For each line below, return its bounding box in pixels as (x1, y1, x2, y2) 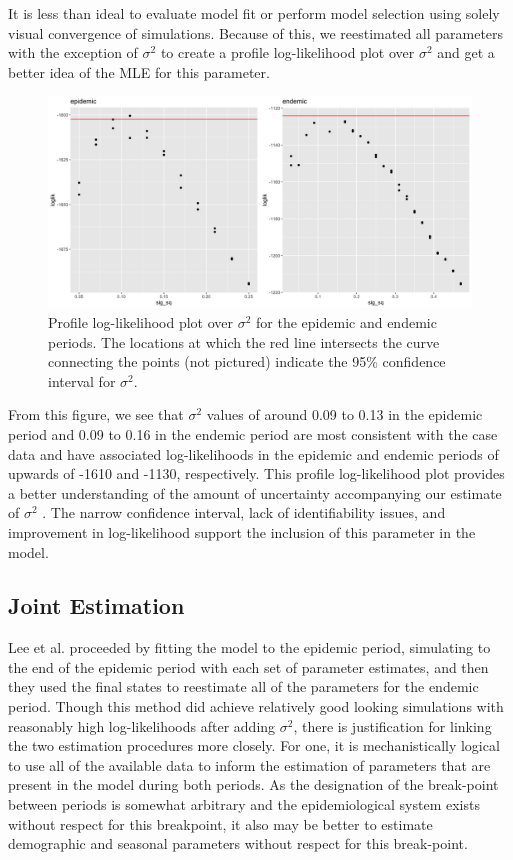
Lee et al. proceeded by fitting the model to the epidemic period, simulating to (8, 637, 491, 658)
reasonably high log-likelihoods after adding (8, 715, 276, 736)
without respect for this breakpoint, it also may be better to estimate (8, 813, 433, 834)
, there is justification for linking (293, 715, 492, 736)
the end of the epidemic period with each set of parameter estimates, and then (8, 656, 489, 677)
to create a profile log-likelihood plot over (160, 42, 415, 63)
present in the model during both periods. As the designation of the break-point (8, 774, 499, 795)
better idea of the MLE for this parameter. (8, 61, 270, 82)
